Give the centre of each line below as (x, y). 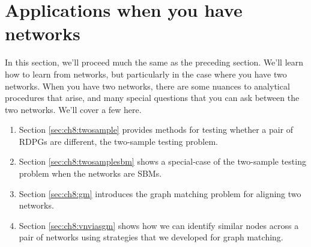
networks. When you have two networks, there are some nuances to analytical (147, 86)
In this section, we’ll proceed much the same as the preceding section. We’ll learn (154, 62)
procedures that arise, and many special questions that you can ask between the (152, 98)
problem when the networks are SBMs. (90, 173)
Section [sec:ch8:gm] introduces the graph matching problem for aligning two (160, 193)
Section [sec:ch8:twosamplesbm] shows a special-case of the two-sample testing (162, 161)
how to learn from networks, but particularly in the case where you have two (146, 74)
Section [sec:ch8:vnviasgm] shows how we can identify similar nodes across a (159, 225)
